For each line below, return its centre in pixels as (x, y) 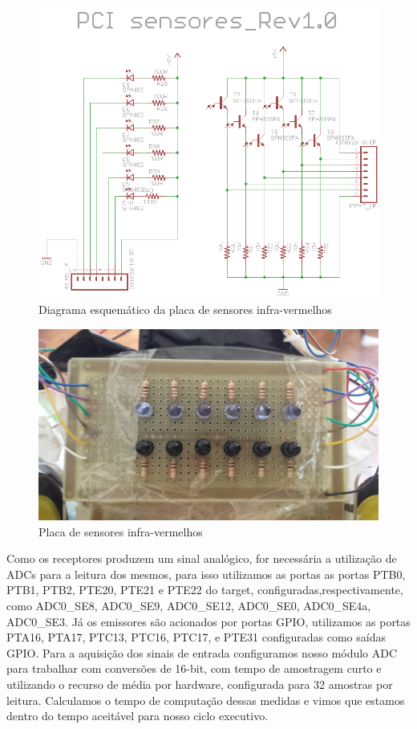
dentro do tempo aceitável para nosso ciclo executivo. (138, 716)
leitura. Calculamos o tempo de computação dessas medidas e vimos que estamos (206, 700)
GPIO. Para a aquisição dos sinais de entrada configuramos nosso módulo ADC (202, 652)
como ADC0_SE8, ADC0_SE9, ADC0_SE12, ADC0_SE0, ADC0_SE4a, (189, 606)
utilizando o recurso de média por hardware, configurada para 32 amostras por (200, 684)
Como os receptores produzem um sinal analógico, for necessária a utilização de (202, 558)
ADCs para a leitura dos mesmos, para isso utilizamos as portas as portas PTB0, (206, 574)
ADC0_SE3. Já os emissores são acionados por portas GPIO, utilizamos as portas (208, 621)
